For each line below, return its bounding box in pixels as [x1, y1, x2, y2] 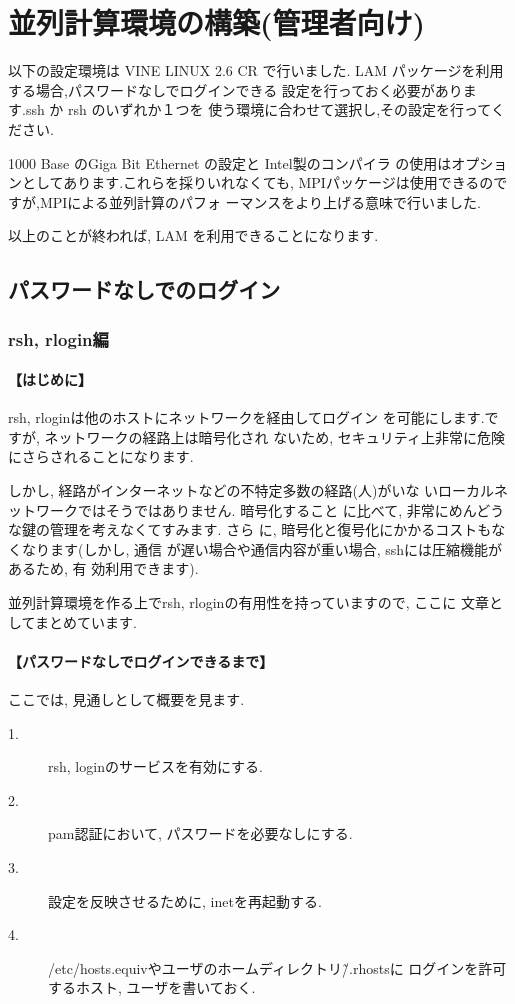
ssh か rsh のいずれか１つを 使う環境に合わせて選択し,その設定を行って [25, 99, 491, 120]
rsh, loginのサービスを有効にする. [48, 756, 263, 777]
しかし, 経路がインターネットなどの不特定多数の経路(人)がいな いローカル [8, 480, 495, 501]
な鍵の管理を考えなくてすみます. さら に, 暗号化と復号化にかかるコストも [8, 519, 492, 540]
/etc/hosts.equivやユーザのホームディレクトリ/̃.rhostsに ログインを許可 [48, 957, 507, 978]
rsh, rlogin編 [8, 326, 109, 351]
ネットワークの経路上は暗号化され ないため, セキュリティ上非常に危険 [44, 426, 505, 447]
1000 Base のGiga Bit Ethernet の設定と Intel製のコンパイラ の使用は [8, 152, 452, 173]
